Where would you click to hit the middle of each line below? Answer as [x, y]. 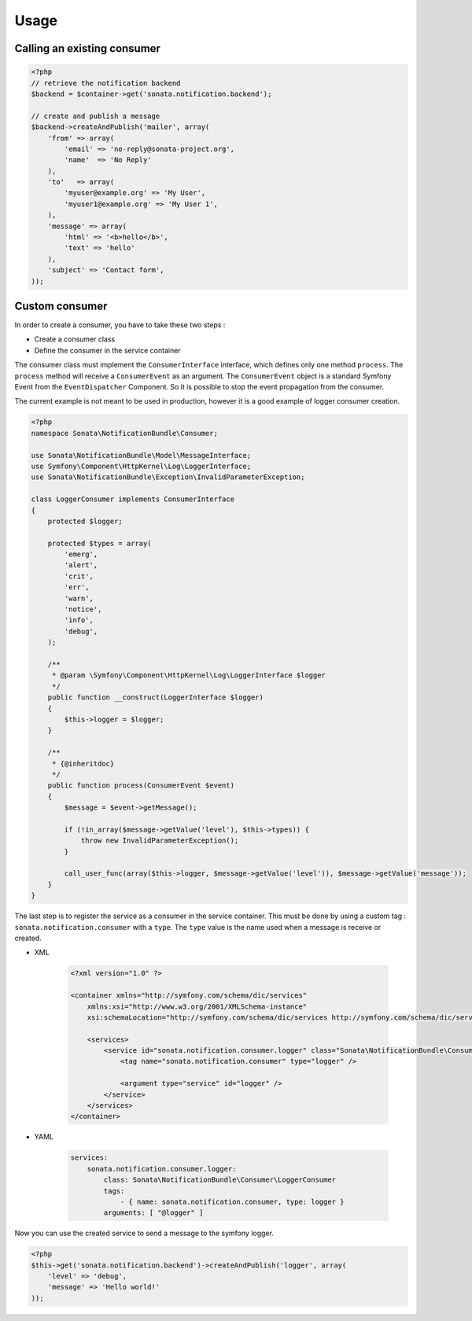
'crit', [79, 576]
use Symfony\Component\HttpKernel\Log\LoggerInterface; [141, 466]
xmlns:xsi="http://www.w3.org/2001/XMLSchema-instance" [197, 1006]
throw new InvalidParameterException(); [160, 841]
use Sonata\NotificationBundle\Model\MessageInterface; [141, 455]
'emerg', [81, 554]
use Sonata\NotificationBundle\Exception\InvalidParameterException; [168, 477]
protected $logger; [85, 521]
